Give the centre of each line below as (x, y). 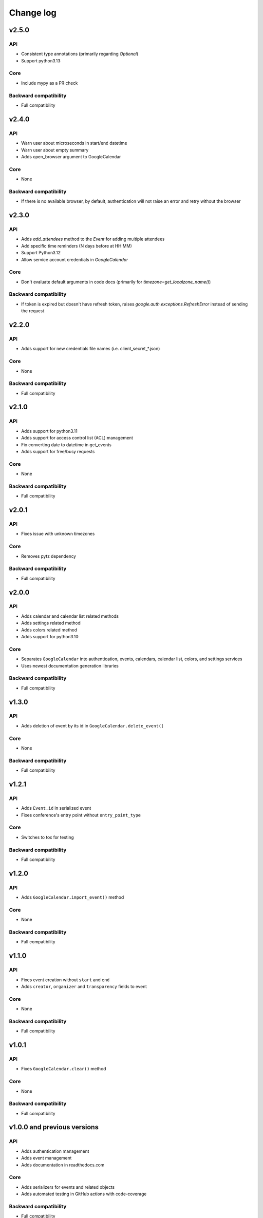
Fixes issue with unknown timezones (58, 534)
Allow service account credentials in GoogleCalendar (75, 259)
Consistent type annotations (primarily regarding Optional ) (80, 54)
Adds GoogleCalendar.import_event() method (73, 897)
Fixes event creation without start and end (65, 980)
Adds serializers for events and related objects (68, 1187)
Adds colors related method (49, 630)
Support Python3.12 (41, 253)
